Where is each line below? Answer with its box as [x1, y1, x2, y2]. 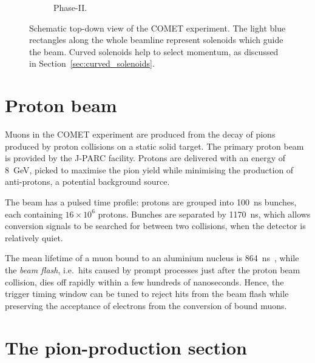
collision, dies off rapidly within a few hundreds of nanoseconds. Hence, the [5, 275, 284, 288]
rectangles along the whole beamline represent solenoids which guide [29, 33, 283, 46]
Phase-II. [53, 1, 87, 13]
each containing [5, 207, 63, 220]
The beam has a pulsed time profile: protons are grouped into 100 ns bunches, [5, 196, 297, 208]
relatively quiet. [5, 231, 63, 244]
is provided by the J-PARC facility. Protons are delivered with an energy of [5, 152, 285, 164]
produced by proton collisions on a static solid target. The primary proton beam [5, 139, 304, 152]
